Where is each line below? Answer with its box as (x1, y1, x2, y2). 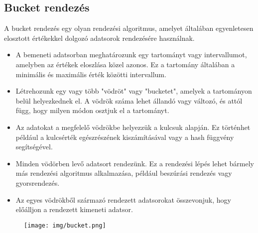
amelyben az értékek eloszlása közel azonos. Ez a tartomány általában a (15, 59, 235, 69)
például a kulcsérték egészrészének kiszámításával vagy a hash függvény (15, 131, 234, 142)
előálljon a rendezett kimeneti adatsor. (15, 204, 133, 215)
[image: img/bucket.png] (24, 222, 106, 229)
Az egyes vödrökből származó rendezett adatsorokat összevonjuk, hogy (15, 194, 231, 205)
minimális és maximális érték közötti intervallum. (15, 69, 166, 79)
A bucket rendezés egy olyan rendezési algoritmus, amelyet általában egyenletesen (4, 23, 254, 33)
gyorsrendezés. (15, 177, 60, 188)
